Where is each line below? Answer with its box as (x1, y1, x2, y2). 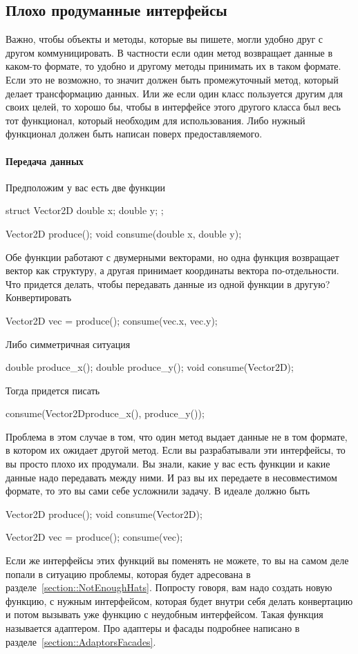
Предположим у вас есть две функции (6, 180, 166, 194)
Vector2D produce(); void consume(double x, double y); (6, 226, 242, 240)
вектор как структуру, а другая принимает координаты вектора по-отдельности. (6, 263, 339, 278)
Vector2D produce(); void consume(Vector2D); (6, 506, 202, 521)
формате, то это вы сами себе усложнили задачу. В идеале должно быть (6, 483, 310, 498)
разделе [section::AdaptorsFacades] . (6, 634, 156, 648)
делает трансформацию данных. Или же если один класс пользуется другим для (6, 86, 343, 100)
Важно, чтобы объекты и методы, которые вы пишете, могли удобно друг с (6, 32, 323, 46)
